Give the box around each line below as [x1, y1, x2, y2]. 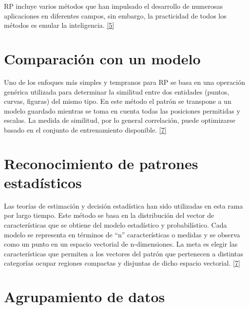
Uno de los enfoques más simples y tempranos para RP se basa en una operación [4, 77, 245, 87]
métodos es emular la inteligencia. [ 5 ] [4, 20, 115, 30]
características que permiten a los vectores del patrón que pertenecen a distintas [4, 248, 244, 258]
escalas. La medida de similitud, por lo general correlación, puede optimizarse [4, 115, 235, 125]
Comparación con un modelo [4, 48, 201, 68]
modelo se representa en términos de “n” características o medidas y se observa [4, 229, 240, 239]
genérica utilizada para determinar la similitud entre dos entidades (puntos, [4, 86, 230, 97]
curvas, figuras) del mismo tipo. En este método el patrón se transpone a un [4, 96, 231, 106]
